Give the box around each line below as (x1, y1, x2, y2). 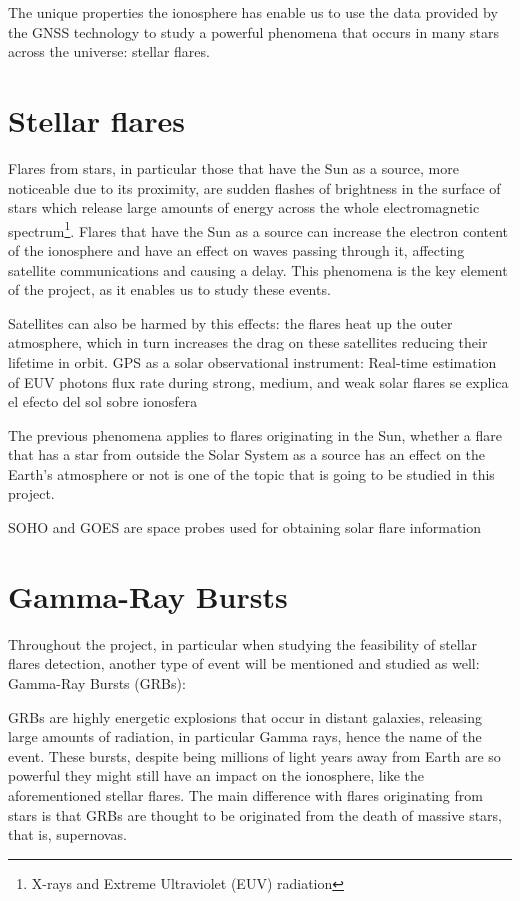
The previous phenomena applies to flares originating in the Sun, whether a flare (8, 424, 502, 445)
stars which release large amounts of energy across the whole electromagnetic (8, 197, 480, 218)
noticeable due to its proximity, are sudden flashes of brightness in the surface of (8, 177, 501, 198)
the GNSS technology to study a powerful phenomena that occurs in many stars (8, 21, 499, 42)
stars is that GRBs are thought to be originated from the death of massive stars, (8, 804, 502, 825)
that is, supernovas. (8, 824, 127, 845)
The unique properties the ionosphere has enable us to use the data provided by (8, 2, 498, 22)
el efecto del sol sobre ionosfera (8, 391, 198, 412)
